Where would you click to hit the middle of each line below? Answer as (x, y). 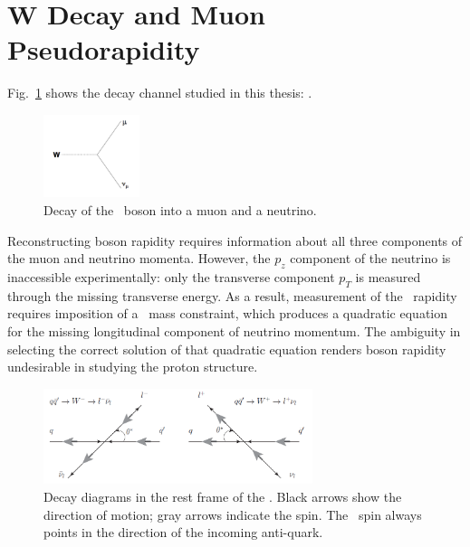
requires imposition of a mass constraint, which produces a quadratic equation (228, 313)
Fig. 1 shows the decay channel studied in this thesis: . (160, 93)
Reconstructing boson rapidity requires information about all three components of (235, 240)
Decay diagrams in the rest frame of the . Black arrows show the (223, 496)
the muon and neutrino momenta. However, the (139, 258)
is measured (388, 276)
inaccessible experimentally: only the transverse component (171, 276)
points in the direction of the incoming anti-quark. (183, 532)
